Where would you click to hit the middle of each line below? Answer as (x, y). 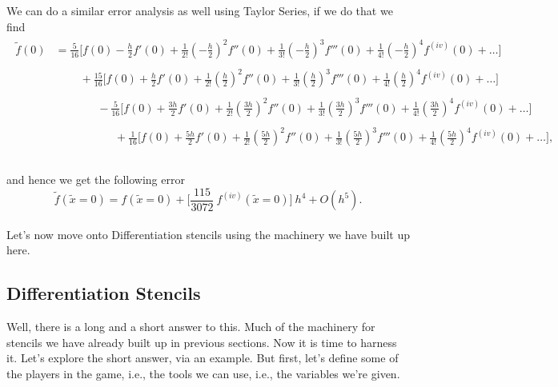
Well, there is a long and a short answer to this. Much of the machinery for (191, 327)
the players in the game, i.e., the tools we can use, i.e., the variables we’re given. (203, 373)
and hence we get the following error (96, 180)
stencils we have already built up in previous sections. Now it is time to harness (202, 342)
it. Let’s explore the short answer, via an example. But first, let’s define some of (203, 358)
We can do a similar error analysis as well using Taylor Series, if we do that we (200, 10)
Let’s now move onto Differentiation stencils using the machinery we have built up (208, 234)
